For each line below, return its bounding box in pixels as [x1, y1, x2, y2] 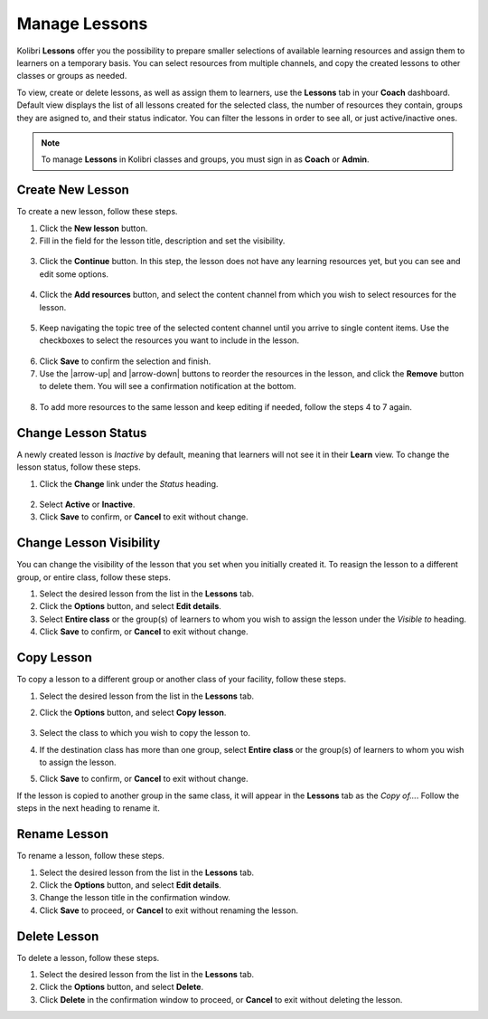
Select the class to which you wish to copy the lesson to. [39, 728, 250, 738]
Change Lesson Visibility [16, 535, 161, 551]
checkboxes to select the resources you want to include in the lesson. [39, 335, 300, 346]
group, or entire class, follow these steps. [16, 571, 171, 583]
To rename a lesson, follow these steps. [16, 851, 164, 862]
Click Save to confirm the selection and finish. [39, 356, 211, 367]
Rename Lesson [16, 826, 108, 842]
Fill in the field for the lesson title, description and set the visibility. [39, 235, 286, 246]
